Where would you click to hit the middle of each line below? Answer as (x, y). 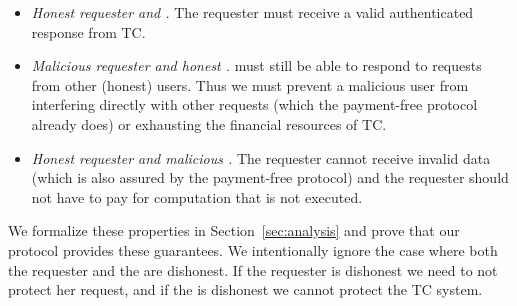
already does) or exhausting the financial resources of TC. (209, 123)
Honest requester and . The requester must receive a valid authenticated (252, 12)
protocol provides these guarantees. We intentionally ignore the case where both (253, 249)
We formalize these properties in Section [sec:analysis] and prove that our (234, 230)
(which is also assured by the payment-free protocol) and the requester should (270, 177)
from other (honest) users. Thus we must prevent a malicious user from (250, 84)
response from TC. (88, 31)
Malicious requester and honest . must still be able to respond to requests (256, 65)
